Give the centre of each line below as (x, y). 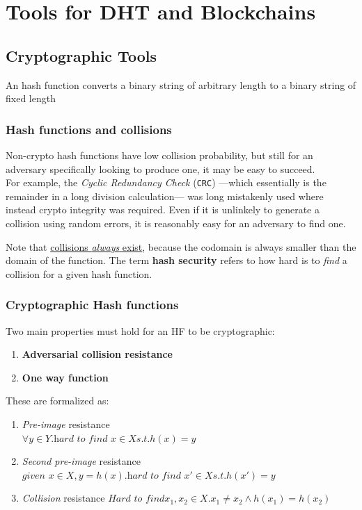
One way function (65, 377)
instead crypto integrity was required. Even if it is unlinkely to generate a (163, 209)
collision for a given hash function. (79, 273)
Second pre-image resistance (81, 461)
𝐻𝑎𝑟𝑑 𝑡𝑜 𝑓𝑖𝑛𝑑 (136, 499)
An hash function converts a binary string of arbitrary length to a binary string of (181, 84)
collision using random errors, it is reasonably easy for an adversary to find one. (176, 223)
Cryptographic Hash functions (92, 305)
